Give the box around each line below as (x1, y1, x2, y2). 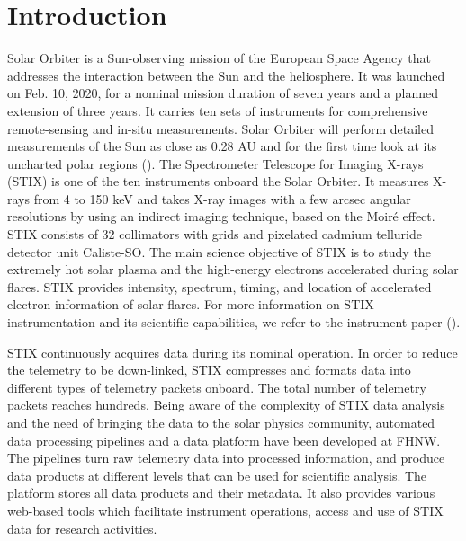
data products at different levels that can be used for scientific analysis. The (7, 466, 427, 484)
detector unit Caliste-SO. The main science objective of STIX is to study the (7, 242, 431, 261)
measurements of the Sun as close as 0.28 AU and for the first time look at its (7, 137, 437, 155)
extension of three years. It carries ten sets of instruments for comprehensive (7, 101, 428, 120)
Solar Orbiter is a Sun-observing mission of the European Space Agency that (7, 49, 431, 67)
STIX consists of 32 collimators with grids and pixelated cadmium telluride (7, 225, 422, 244)
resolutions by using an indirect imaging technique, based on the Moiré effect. (7, 207, 435, 226)
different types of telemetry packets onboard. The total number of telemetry (7, 377, 426, 396)
